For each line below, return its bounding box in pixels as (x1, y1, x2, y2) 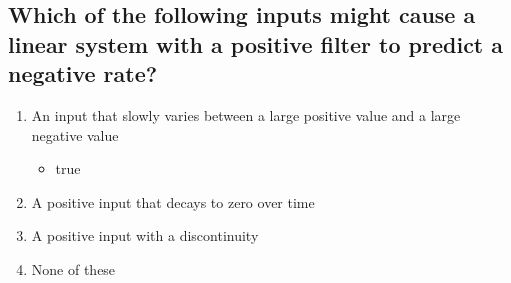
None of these (31, 258, 116, 279)
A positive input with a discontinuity (31, 225, 259, 246)
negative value (31, 124, 119, 145)
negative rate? (8, 58, 158, 89)
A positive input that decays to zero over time (31, 191, 315, 212)
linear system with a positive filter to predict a (8, 28, 504, 59)
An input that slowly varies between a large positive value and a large (31, 104, 461, 125)
